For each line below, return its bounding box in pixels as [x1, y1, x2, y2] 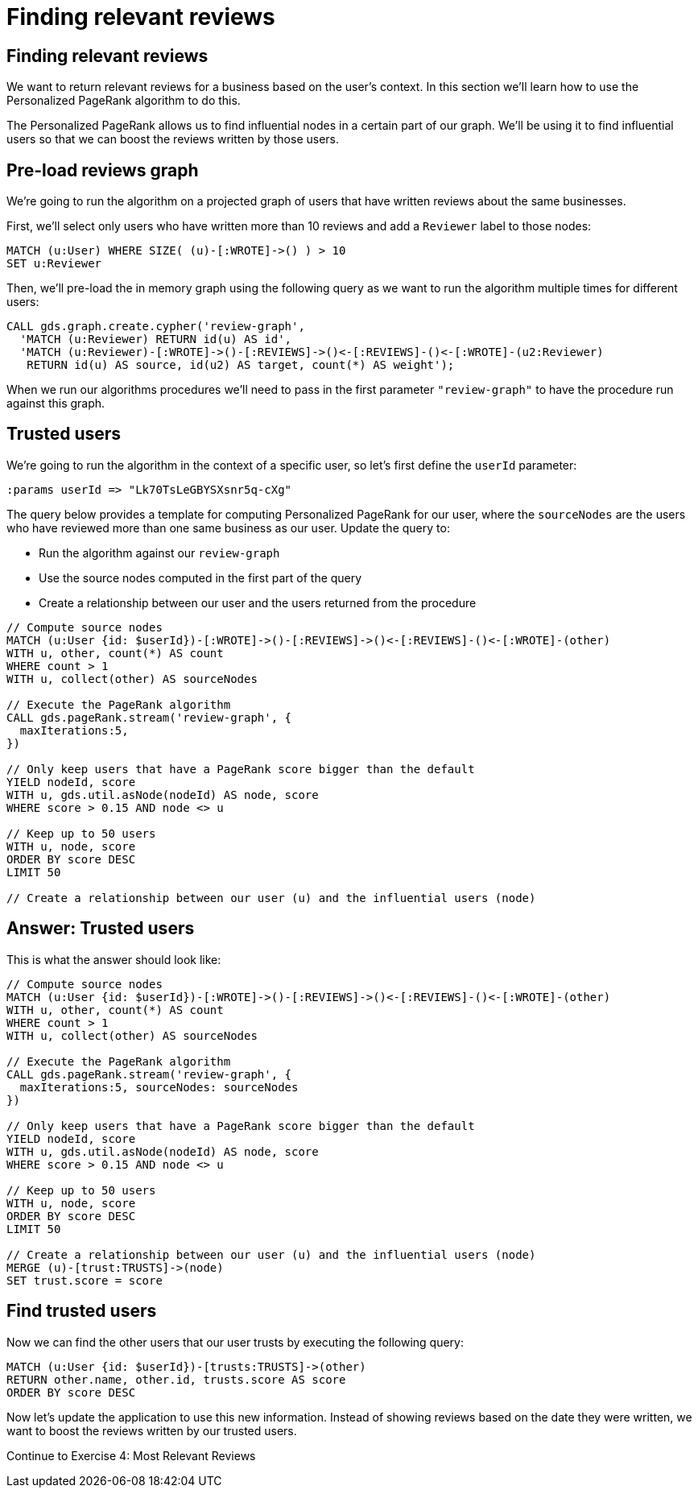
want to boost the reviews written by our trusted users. [6, 1423, 297, 1438]
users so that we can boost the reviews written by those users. [6, 132, 340, 147]
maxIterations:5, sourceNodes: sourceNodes [19, 1080, 299, 1094]
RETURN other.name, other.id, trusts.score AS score [6, 1372, 346, 1386]
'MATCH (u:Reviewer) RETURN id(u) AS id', [19, 333, 292, 346]
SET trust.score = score [6, 1273, 163, 1287]
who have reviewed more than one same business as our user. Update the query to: [6, 520, 450, 535]
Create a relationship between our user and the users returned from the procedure [39, 595, 477, 610]
